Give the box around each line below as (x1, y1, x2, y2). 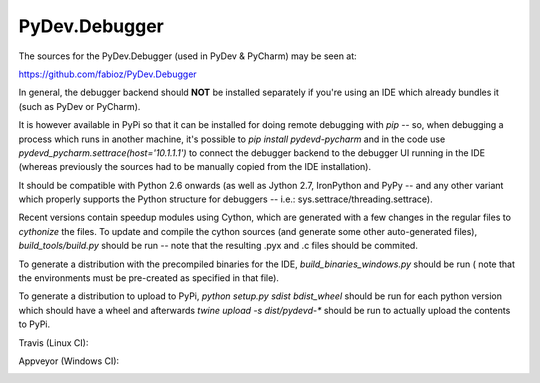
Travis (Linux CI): (18, 336, 89, 349)
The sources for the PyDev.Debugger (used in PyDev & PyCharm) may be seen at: (18, 50, 357, 62)
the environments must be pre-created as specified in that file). (18, 272, 280, 284)
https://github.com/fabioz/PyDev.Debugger (18, 68, 197, 80)
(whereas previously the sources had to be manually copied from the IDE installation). (18, 161, 372, 173)
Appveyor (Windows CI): (18, 355, 120, 367)
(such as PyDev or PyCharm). (18, 100, 141, 112)
